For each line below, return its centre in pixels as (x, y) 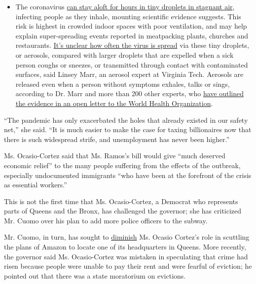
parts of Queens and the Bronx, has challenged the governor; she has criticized (123, 211)
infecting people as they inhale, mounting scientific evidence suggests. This (128, 16)
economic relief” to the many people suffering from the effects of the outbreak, (122, 165)
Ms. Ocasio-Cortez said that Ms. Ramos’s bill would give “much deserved (115, 156)
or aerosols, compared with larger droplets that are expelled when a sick (125, 54)
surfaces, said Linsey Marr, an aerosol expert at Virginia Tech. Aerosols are (129, 74)
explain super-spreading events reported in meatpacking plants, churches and (132, 35)
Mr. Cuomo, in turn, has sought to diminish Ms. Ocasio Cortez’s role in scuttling (127, 237)
